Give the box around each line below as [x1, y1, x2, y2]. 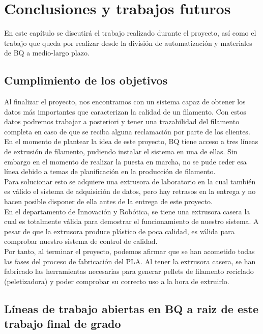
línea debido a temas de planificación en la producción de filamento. [4, 166, 216, 177]
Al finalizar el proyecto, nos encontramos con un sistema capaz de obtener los [4, 96, 246, 107]
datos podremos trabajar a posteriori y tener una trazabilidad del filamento [4, 116, 240, 127]
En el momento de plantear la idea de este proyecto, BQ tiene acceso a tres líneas [4, 136, 258, 147]
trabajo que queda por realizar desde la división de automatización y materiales [4, 37, 252, 48]
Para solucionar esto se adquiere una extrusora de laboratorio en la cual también [4, 176, 256, 186]
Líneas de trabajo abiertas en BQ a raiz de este [4, 300, 258, 316]
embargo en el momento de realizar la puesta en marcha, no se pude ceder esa [4, 156, 247, 166]
